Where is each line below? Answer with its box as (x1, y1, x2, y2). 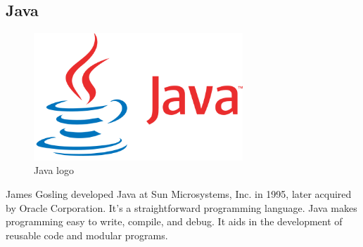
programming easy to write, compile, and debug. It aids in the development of (6, 214, 343, 229)
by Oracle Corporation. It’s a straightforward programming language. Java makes (6, 200, 357, 215)
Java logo (34, 163, 74, 178)
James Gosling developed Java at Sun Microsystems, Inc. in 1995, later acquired (6, 186, 352, 201)
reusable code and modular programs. (6, 227, 168, 242)
